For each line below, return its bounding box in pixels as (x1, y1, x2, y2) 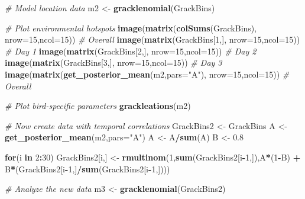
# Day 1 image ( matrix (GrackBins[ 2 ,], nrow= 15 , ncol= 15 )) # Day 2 (5, 44, 257, 57)
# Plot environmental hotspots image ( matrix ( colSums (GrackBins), (5, 21, 257, 34)
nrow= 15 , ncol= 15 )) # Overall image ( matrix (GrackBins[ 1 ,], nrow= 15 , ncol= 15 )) (5, 33, 300, 46)
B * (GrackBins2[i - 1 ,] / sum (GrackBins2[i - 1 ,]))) (5, 162, 170, 175)
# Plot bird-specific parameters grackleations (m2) (5, 99, 191, 112)
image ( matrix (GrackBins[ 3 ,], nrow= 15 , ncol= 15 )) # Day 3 (5, 56, 222, 69)
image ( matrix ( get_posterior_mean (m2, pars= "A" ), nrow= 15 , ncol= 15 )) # (5, 68, 290, 80)
